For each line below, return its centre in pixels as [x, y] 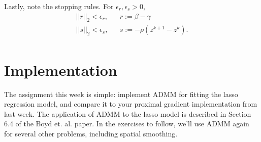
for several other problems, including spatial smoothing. [91, 133]
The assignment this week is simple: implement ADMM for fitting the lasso [121, 94]
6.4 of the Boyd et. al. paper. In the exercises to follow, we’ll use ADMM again [127, 124]
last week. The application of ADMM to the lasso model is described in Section [128, 113]
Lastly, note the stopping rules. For [59, 6]
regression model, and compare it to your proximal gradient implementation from [131, 104]
